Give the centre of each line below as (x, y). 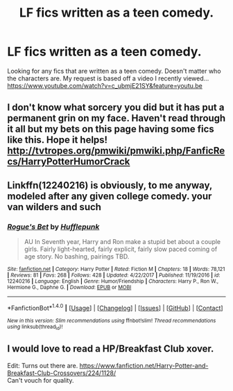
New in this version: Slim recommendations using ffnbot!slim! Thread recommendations (112, 320)
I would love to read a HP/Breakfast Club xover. (111, 349)
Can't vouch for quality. (41, 380)
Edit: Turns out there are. (43, 365)
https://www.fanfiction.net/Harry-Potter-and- (144, 365)
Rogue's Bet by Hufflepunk (53, 227)
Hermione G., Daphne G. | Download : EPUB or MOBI (69, 288)
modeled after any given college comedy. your (110, 196)
